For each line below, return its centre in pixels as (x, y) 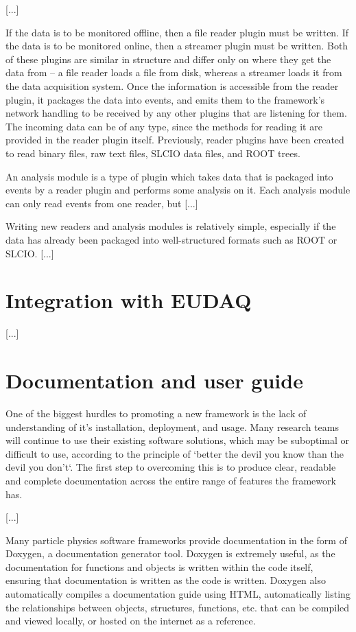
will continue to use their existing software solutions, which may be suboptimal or (178, 440)
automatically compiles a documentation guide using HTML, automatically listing (178, 594)
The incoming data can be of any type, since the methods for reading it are (164, 126)
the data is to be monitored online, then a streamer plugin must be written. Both (177, 46)
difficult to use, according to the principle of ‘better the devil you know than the (175, 453)
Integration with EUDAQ (129, 300)
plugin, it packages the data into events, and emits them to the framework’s (165, 99)
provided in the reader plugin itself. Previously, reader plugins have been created (175, 140)
